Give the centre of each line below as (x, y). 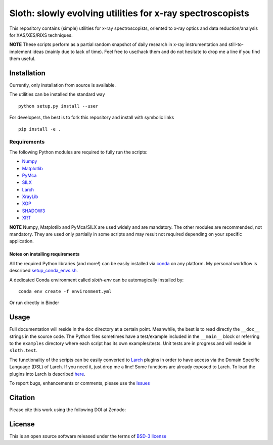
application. (21, 241)
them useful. (22, 59)
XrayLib (30, 196)
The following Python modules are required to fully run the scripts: (78, 152)
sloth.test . (24, 351)
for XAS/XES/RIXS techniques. (41, 35)
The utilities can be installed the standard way (57, 94)
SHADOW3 (34, 211)
